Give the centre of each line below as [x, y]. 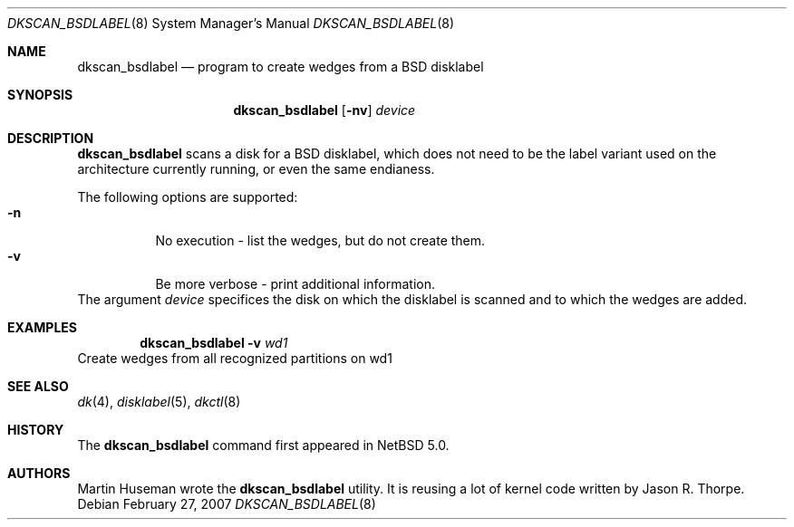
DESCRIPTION [51, 138]
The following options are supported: [188, 197]
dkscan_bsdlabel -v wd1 [214, 343]
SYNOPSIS [40, 95]
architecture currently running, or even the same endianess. [256, 169]
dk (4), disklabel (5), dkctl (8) [159, 402]
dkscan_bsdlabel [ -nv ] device [324, 110]
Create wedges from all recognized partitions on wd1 [235, 358]
